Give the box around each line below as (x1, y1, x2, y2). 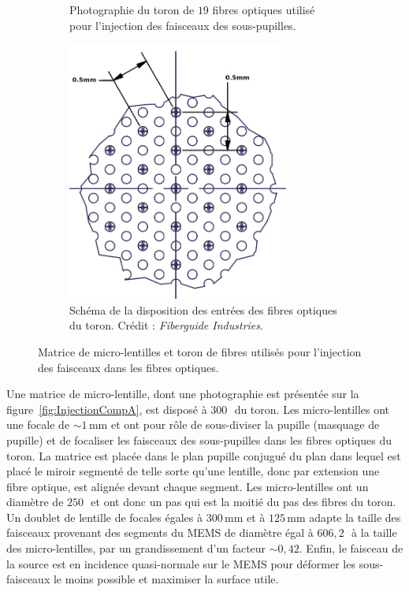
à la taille (351, 524, 397, 541)
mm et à (225, 508, 266, 525)
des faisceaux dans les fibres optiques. (38, 359, 219, 375)
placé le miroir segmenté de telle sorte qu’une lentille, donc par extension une (6, 463, 380, 479)
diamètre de (6, 493, 64, 510)
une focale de (6, 416, 70, 433)
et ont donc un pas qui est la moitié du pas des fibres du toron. (91, 493, 396, 510)
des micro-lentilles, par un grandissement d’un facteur (6, 540, 266, 557)
